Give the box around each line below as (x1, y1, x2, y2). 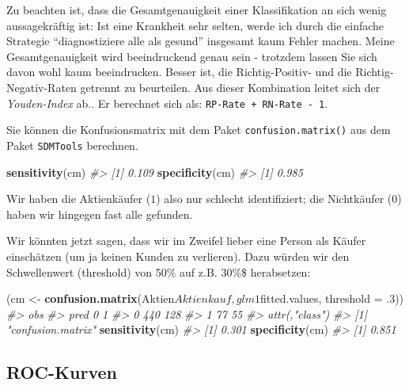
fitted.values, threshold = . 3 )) (259, 290, 404, 307)
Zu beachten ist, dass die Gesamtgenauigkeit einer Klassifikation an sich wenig (6, 2, 387, 17)
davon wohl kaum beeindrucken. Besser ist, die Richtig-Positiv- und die (6, 63, 352, 80)
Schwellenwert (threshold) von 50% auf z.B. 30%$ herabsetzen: (6, 263, 311, 280)
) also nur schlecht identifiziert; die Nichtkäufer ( (156, 190, 392, 207)
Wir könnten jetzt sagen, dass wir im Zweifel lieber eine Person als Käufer (6, 232, 366, 249)
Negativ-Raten (6, 78, 77, 95)
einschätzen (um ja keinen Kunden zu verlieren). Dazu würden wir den (6, 247, 350, 264)
